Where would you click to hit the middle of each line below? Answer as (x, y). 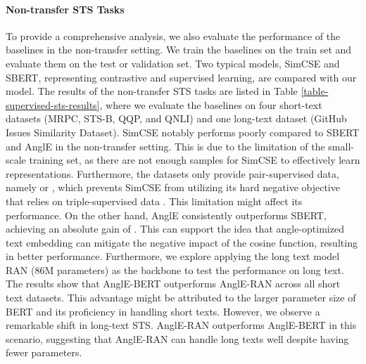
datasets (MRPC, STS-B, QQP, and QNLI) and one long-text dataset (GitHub (176, 118)
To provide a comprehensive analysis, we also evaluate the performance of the (173, 35)
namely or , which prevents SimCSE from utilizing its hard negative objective (173, 187)
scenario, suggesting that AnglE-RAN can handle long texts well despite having (177, 338)
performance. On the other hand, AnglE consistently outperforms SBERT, (166, 215)
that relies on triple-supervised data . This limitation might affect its (154, 201)
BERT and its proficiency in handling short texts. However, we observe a (163, 311)
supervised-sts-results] (53, 104)
